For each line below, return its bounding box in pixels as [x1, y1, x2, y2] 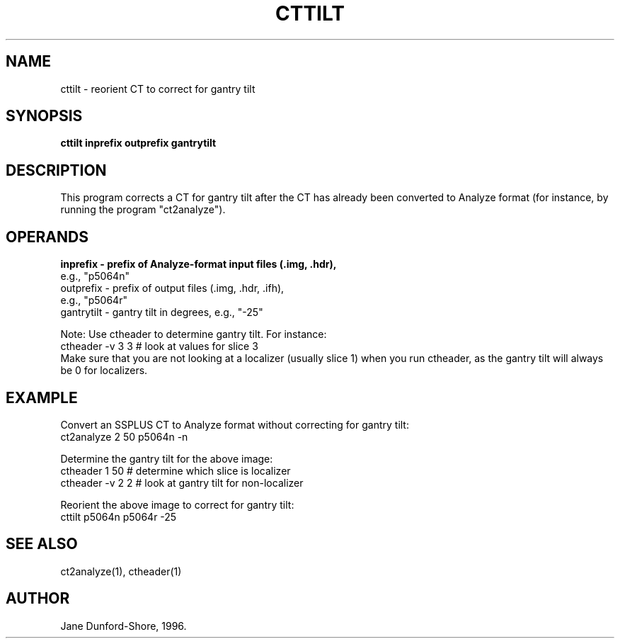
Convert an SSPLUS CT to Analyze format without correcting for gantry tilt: [60, 418, 409, 431]
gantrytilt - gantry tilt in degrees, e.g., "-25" [60, 306, 263, 319]
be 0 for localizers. [60, 364, 148, 377]
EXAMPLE [6, 388, 78, 407]
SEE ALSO [6, 535, 78, 553]
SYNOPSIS [6, 107, 83, 125]
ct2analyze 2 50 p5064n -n [60, 430, 188, 443]
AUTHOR [6, 589, 70, 608]
